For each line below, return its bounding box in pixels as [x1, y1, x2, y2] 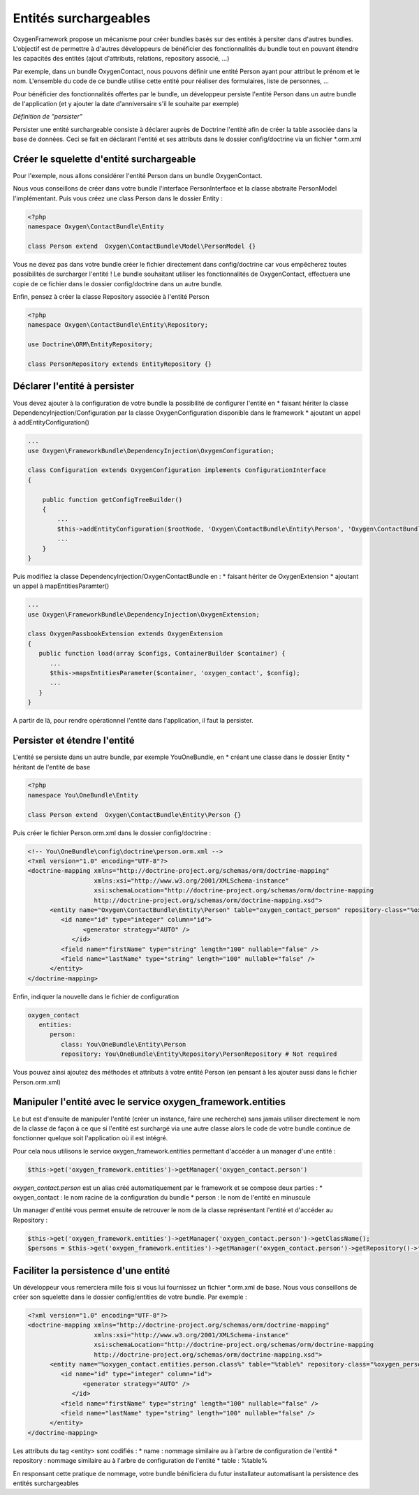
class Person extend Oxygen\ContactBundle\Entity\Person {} [27, 811, 242, 818]
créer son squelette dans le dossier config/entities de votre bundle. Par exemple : [13, 1293, 247, 1302]
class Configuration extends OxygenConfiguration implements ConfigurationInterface [27, 466, 326, 474]
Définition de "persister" [13, 112, 83, 121]
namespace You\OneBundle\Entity [27, 791, 139, 799]
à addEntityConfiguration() [13, 418, 90, 427]
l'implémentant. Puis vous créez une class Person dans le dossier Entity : [13, 194, 223, 202]
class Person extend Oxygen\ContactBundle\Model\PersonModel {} [27, 242, 256, 250]
